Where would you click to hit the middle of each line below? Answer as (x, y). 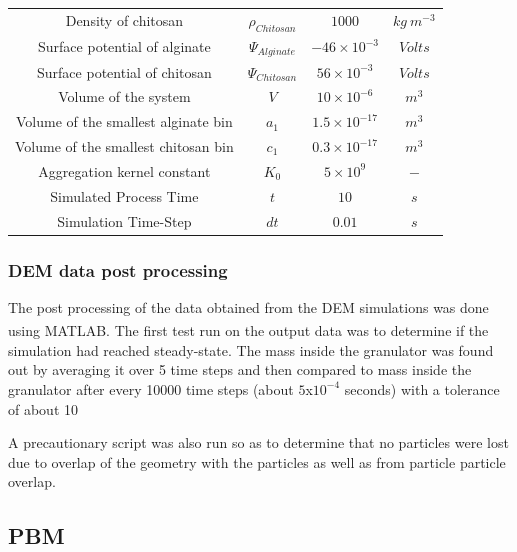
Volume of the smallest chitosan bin (124, 146)
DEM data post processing (118, 269)
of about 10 (43, 408)
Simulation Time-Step (124, 220)
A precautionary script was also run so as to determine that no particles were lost (258, 442)
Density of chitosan (124, 20)
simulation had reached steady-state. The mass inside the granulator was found (251, 349)
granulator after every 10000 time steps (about (151, 388)
